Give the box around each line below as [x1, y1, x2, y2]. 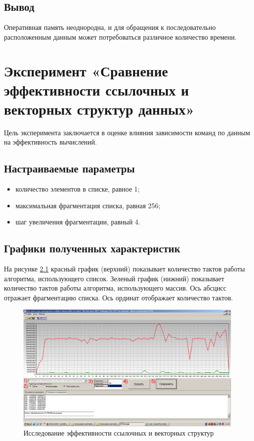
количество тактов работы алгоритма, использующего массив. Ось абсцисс [4, 283, 227, 293]
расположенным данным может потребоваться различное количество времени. [4, 31, 237, 42]
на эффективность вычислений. [4, 137, 97, 147]
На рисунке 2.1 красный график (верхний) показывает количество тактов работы [4, 264, 245, 274]
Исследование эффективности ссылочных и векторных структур [23, 428, 214, 438]
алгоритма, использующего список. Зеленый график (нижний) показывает [4, 273, 225, 283]
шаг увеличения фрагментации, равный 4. [15, 217, 140, 227]
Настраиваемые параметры [4, 161, 135, 176]
